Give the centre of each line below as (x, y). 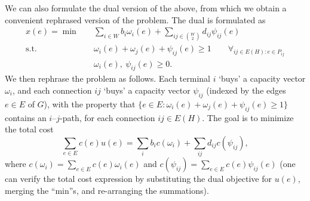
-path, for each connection (107, 117)
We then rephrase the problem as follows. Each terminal (108, 78)
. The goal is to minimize (248, 117)
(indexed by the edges (246, 90)
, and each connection (52, 90)
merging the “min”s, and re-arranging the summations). (107, 190)
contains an (26, 117)
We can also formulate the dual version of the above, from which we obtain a (146, 8)
